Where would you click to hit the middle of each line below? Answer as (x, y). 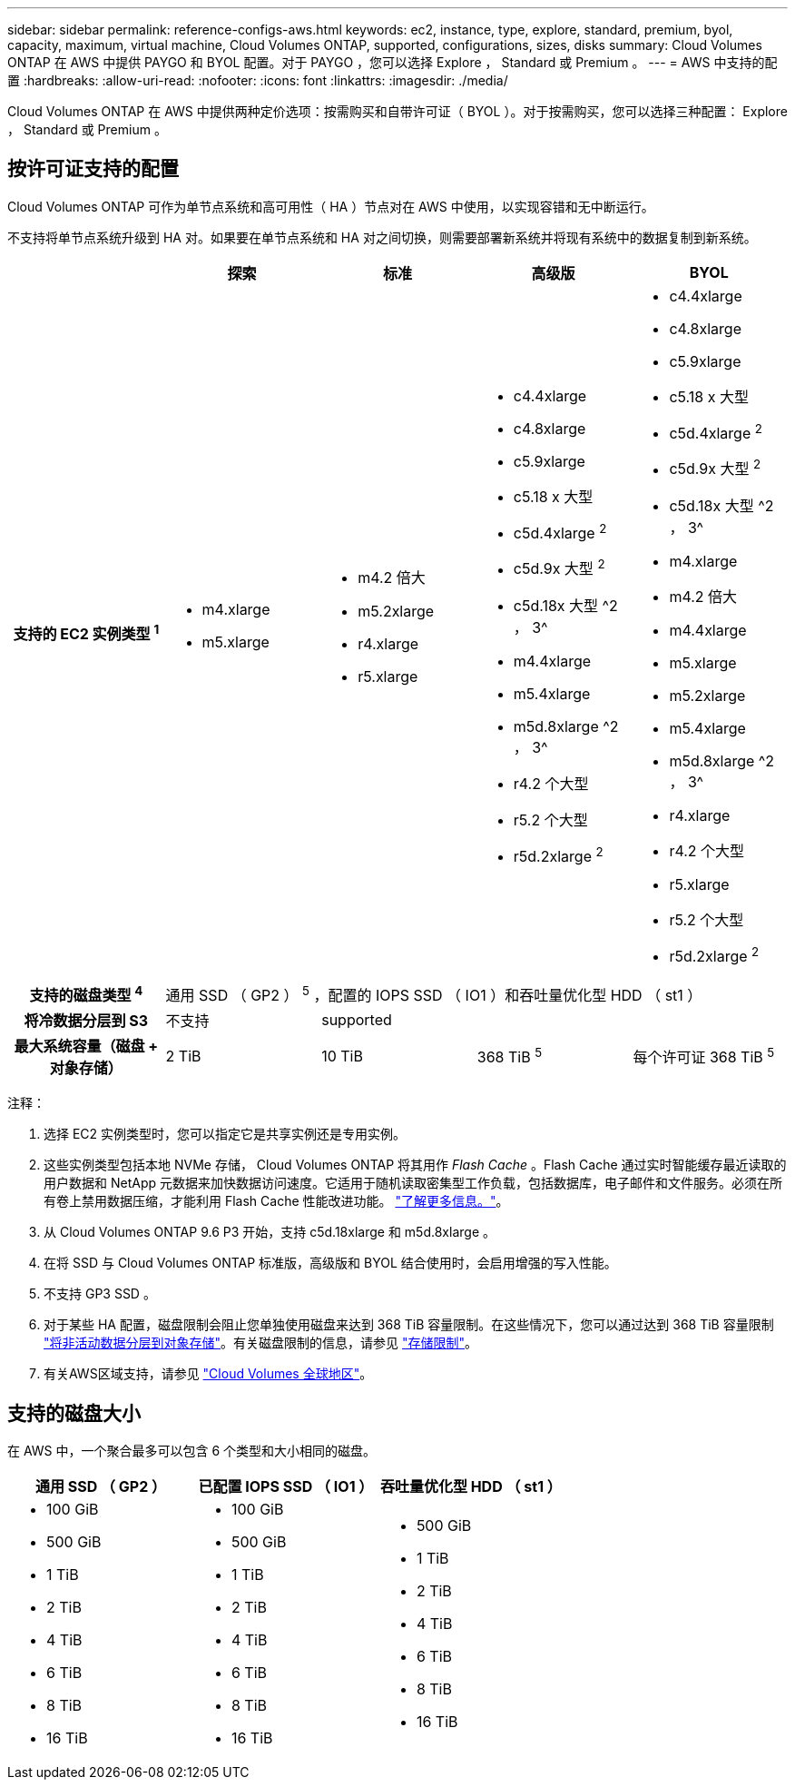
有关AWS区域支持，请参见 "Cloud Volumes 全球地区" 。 (208, 1374)
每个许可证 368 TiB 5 (704, 1056)
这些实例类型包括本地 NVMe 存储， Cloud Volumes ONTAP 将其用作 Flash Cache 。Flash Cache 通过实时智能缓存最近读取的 (415, 1165)
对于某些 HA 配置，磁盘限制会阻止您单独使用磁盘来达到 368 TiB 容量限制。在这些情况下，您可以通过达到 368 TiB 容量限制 (409, 1325)
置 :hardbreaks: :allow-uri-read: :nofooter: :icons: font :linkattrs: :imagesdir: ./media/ (258, 80)
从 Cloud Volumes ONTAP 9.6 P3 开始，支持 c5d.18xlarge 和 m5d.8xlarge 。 (270, 1232)
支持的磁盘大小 (74, 1413)
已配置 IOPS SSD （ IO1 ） (286, 1486)
